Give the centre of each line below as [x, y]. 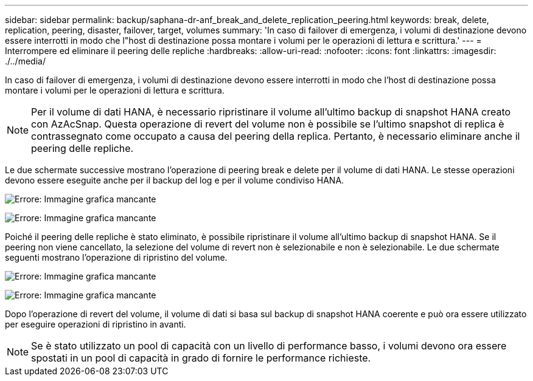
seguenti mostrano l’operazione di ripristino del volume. [116, 257]
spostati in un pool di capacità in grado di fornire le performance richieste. [201, 358]
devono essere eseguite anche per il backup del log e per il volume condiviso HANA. [175, 180]
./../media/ [25, 61]
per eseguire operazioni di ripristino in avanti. [96, 324]
